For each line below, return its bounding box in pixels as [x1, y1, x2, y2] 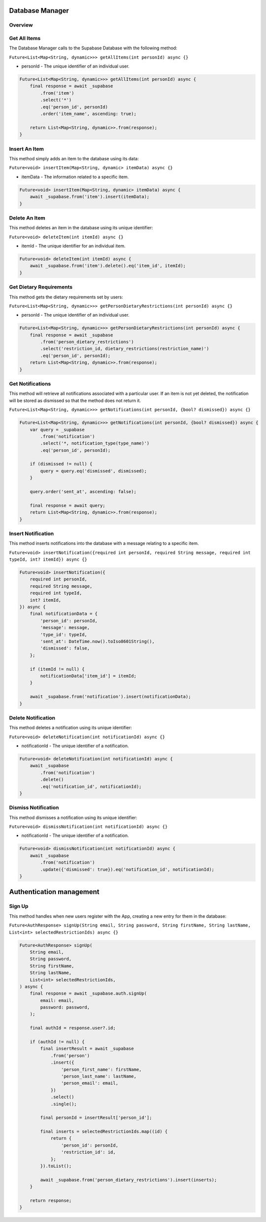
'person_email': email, [61, 1080, 118, 1086]
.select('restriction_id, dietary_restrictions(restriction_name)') [40, 346, 209, 352]
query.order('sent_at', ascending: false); [30, 489, 136, 495]
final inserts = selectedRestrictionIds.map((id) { [40, 1129, 168, 1134]
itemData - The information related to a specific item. [21, 174, 129, 180]
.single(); [50, 1101, 77, 1107]
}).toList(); [40, 1163, 72, 1169]
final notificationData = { [30, 611, 98, 616]
